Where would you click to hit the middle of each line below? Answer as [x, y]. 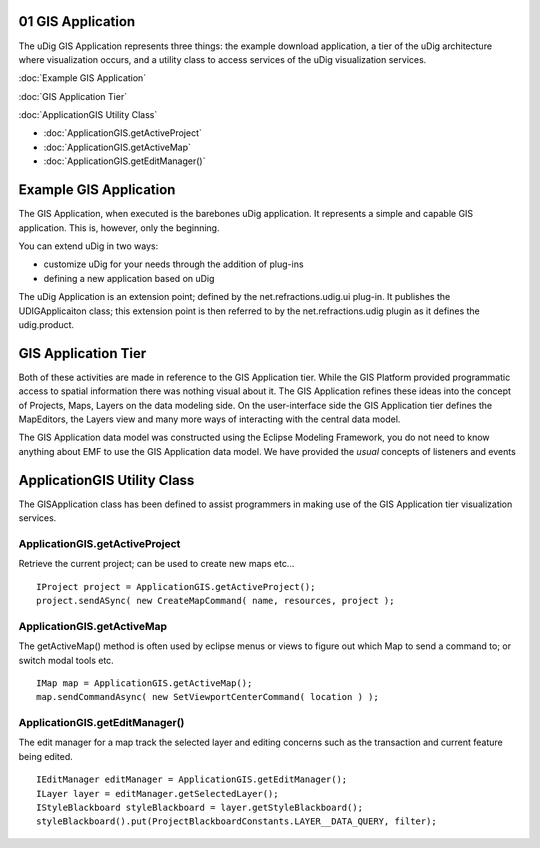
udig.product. [46, 324]
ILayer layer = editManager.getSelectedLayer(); [157, 793]
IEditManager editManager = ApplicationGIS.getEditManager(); [192, 779]
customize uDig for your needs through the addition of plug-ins [173, 264]
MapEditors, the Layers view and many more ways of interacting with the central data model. [209, 419]
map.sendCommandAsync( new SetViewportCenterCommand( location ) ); [207, 697]
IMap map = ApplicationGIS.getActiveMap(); [144, 683]
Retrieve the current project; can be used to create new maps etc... [156, 564]
